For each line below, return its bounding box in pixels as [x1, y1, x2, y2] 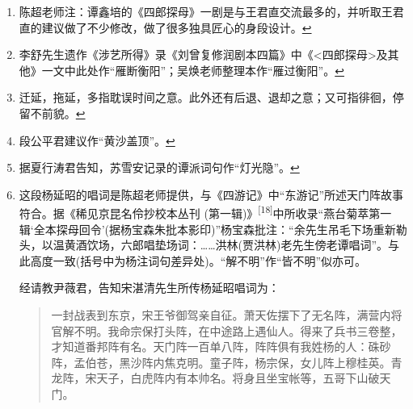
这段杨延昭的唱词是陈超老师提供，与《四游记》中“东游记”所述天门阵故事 [19, 186, 404, 202]
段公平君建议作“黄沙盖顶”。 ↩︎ [19, 131, 175, 148]
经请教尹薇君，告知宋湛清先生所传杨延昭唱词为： [19, 279, 280, 296]
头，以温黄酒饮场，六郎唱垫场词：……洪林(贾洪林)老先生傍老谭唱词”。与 [19, 236, 400, 253]
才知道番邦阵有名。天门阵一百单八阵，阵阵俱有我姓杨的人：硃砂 [51, 338, 391, 355]
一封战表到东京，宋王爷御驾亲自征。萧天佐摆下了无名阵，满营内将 [51, 306, 402, 323]
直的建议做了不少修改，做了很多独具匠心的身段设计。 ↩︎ [19, 19, 312, 35]
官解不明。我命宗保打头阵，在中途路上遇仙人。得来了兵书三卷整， [51, 322, 402, 339]
